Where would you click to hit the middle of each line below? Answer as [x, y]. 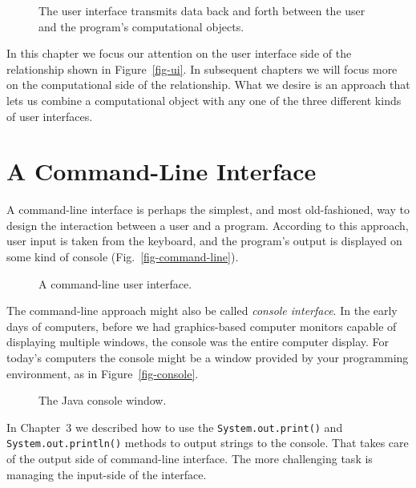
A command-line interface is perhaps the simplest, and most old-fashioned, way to [208, 210]
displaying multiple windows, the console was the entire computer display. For [198, 342]
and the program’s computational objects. [141, 26]
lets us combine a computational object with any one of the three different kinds [204, 100]
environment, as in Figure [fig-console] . [103, 373]
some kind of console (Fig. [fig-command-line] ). [123, 257]
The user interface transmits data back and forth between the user [202, 10]
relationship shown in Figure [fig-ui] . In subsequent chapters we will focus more [202, 69]
